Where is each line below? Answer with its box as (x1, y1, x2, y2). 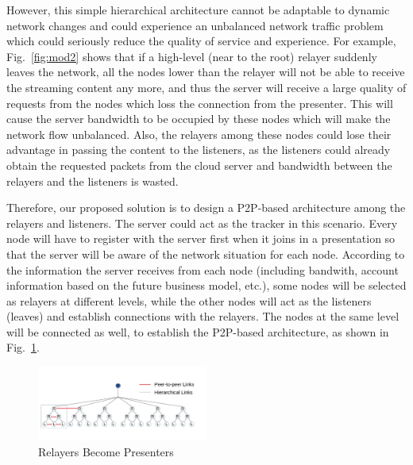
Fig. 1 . (6, 339, 40, 355)
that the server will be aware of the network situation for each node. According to (6, 245, 405, 262)
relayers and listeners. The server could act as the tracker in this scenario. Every (6, 214, 398, 231)
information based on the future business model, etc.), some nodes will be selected (6, 277, 407, 294)
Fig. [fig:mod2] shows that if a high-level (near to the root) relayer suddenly (6, 48, 377, 64)
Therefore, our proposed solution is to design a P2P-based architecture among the (6, 199, 406, 216)
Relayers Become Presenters (38, 443, 174, 459)
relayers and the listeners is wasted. (6, 172, 179, 189)
